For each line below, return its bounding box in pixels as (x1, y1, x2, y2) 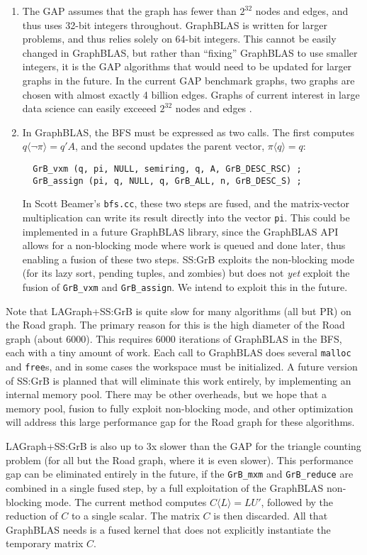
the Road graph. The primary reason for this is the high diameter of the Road (6, 317, 345, 332)
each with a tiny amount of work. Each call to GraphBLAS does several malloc (6, 345, 351, 360)
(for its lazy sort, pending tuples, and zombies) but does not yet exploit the (22, 265, 350, 280)
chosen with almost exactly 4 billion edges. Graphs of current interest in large (22, 87, 360, 101)
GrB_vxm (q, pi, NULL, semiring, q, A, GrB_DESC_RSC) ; (33, 163, 302, 174)
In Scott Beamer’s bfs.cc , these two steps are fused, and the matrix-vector (22, 196, 350, 211)
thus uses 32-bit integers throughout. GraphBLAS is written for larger (22, 17, 327, 32)
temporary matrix (6, 536, 84, 551)
